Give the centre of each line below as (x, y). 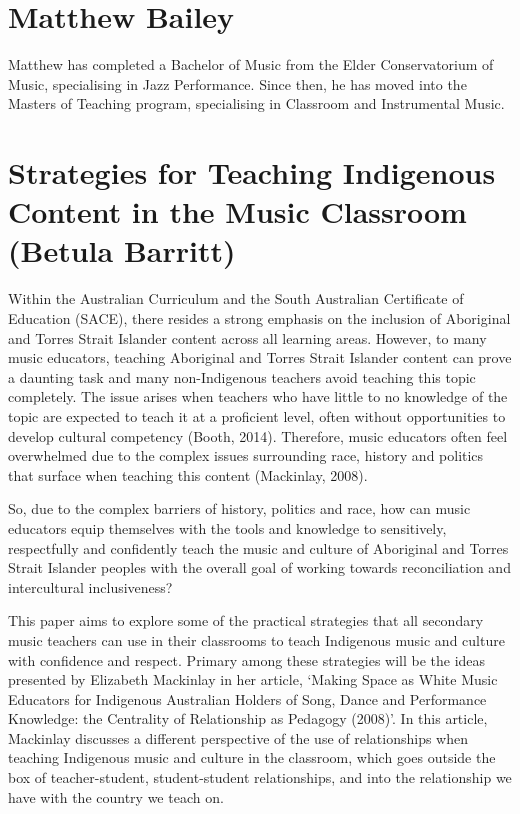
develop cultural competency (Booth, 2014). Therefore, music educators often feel (258, 435)
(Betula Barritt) (122, 250)
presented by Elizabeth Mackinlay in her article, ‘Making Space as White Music (253, 679)
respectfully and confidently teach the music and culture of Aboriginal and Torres (258, 547)
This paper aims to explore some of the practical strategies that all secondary (246, 620)
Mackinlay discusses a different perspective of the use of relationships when (238, 737)
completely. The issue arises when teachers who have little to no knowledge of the (258, 396)
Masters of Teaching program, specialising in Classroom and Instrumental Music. (256, 103)
